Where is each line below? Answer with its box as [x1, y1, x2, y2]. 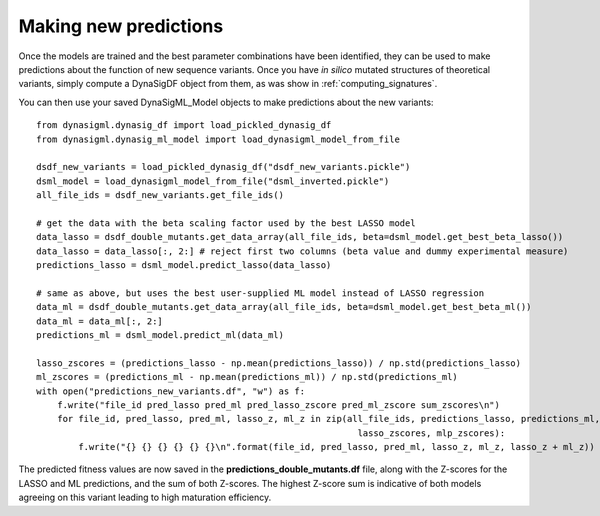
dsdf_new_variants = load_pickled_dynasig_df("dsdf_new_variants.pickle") [36, 161, 411, 173]
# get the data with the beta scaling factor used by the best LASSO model [36, 217, 416, 229]
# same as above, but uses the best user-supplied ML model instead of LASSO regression [36, 287, 485, 299]
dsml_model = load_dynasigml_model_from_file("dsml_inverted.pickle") [36, 175, 390, 187]
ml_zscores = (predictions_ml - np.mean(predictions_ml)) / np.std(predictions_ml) [36, 371, 459, 383]
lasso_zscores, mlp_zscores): [357, 427, 506, 439]
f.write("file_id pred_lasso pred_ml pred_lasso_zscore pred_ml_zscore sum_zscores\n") [56, 399, 500, 410]
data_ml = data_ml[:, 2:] [36, 315, 164, 327]
